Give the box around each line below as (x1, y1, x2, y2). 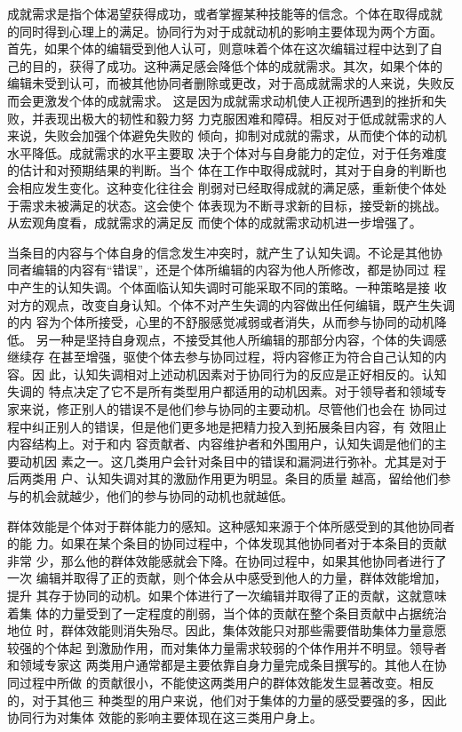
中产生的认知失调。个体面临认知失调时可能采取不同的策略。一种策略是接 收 (7, 277, 447, 296)
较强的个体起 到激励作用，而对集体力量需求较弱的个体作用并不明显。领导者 (7, 638, 447, 656)
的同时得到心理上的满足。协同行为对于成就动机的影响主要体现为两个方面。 (7, 21, 442, 40)
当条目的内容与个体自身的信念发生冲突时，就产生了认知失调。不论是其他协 (7, 243, 442, 261)
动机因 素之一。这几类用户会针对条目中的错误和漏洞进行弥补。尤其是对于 (19, 451, 447, 470)
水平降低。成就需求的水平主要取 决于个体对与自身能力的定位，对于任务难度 (7, 143, 447, 162)
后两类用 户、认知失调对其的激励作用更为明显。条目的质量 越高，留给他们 (7, 469, 439, 488)
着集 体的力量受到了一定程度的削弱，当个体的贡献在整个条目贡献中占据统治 (7, 603, 447, 622)
